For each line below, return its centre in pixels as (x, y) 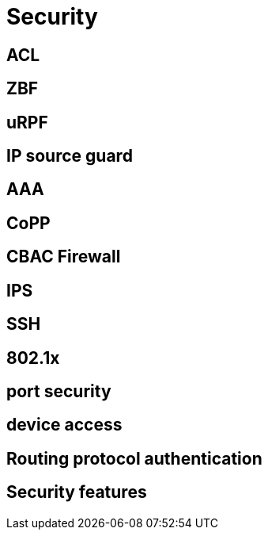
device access (64, 425)
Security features (77, 492)
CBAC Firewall (64, 257)
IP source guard (70, 156)
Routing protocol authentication (134, 458)
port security (59, 391)
